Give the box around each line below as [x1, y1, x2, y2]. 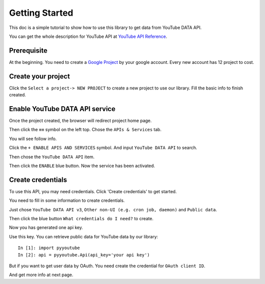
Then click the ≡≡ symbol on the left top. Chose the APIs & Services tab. [9, 127, 162, 133]
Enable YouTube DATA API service [9, 105, 115, 113]
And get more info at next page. [9, 272, 74, 278]
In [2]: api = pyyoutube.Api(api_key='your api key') [18, 252, 150, 257]
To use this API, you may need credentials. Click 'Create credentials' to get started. [9, 188, 177, 194]
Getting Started [9, 7, 74, 18]
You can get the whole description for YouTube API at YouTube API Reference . [9, 33, 167, 39]
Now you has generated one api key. [9, 225, 83, 230]
